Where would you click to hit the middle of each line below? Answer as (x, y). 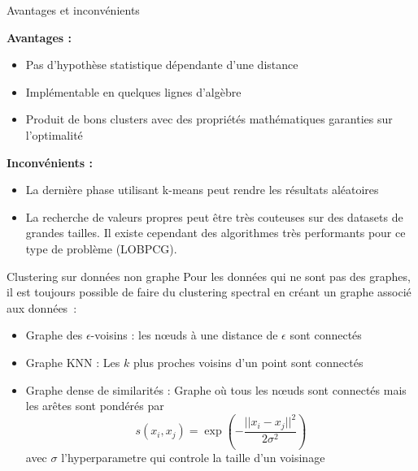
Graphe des (54, 335)
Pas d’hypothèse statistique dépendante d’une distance (162, 65)
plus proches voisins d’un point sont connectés (248, 362)
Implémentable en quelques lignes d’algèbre (133, 91)
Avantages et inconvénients (73, 10)
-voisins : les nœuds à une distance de (184, 335)
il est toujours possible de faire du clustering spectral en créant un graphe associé (209, 292)
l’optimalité (54, 134)
